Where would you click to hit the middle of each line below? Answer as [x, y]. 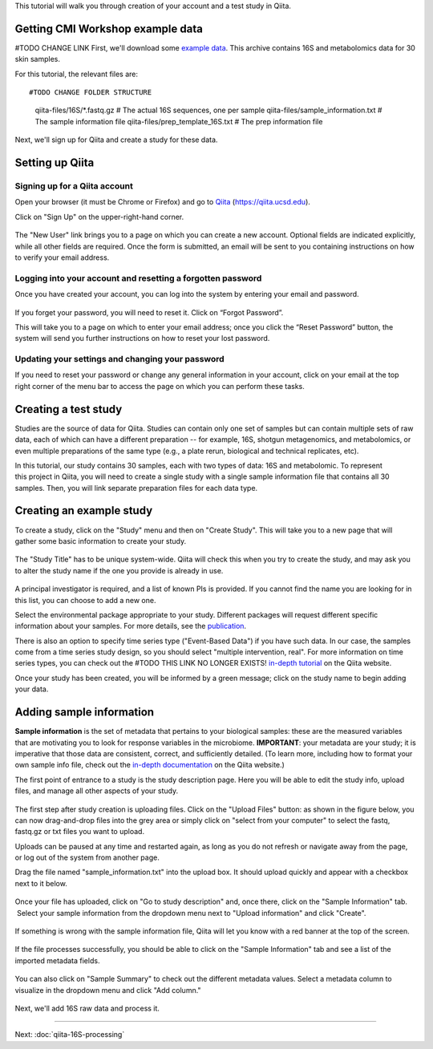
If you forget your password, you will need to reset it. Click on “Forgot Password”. [149, 312]
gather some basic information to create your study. [101, 541]
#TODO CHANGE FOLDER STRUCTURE [91, 93]
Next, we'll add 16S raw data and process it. [87, 1008]
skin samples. [37, 59]
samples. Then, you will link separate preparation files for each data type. [136, 488]
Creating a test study [69, 409]
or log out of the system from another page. [87, 857]
